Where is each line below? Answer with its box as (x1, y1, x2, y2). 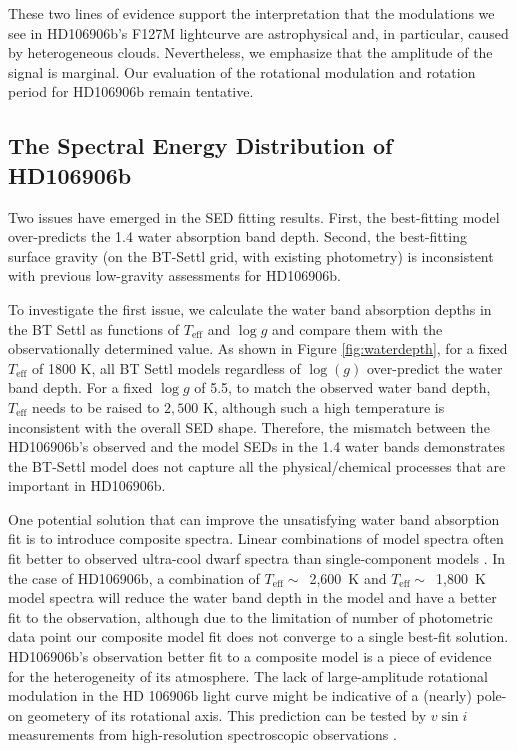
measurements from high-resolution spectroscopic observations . (8, 724, 397, 745)
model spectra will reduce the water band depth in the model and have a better (8, 587, 497, 608)
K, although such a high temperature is (202, 396, 445, 417)
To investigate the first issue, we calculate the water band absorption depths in (8, 298, 492, 319)
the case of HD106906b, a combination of (8, 567, 260, 588)
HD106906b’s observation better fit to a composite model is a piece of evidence (8, 646, 492, 667)
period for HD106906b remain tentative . (8, 81, 254, 102)
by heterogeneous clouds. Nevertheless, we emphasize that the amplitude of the (8, 42, 493, 63)
